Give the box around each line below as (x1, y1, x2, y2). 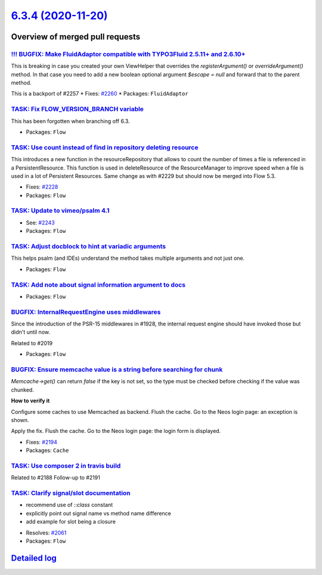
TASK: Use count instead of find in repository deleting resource (11, 143, 199, 152)
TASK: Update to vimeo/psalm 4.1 (11, 207, 110, 215)
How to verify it (11, 397, 50, 404)
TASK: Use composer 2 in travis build (11, 462, 121, 470)
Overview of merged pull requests (11, 32, 141, 42)
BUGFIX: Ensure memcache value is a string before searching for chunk (11, 365, 223, 373)
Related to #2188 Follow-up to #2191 (11, 474, 101, 481)
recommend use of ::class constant (26, 502, 113, 509)
